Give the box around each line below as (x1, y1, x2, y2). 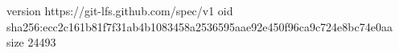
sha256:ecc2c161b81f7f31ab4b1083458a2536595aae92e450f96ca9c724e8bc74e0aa (6, 18, 393, 35)
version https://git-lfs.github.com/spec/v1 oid (6, 2, 233, 18)
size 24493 (6, 34, 56, 51)
